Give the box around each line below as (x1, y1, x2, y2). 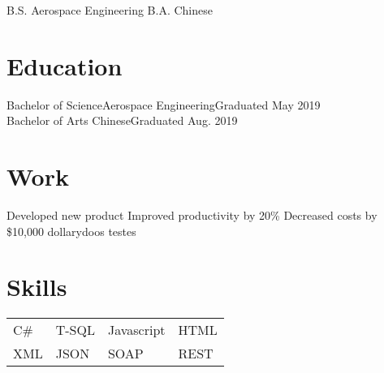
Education (6, 49, 123, 82)
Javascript (107, 320, 166, 340)
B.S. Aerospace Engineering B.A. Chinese (6, 2, 213, 18)
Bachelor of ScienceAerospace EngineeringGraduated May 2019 (6, 96, 321, 113)
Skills (6, 270, 67, 303)
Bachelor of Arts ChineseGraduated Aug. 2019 (6, 112, 238, 129)
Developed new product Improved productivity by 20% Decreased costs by (6, 207, 378, 224)
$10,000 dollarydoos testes (6, 222, 136, 239)
